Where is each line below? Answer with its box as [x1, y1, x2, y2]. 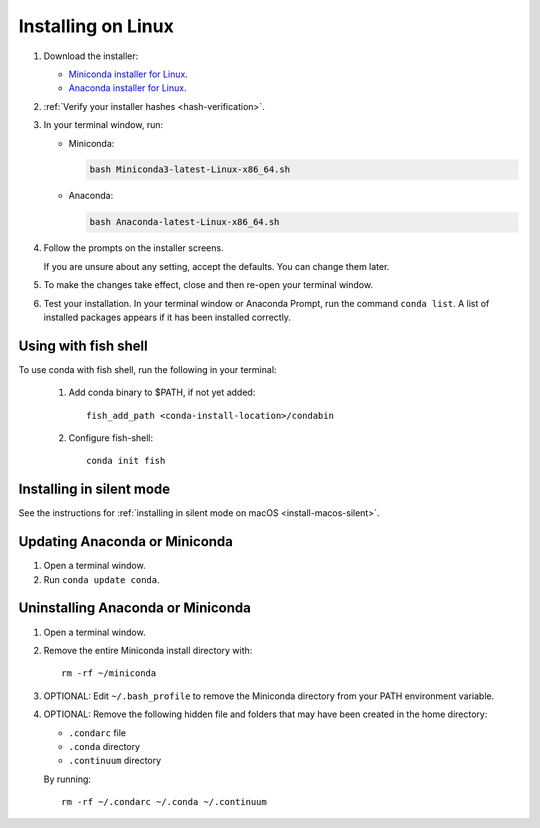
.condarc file [68, 726, 127, 739]
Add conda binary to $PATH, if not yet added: [68, 386, 256, 399]
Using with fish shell [18, 337, 149, 354]
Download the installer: [43, 50, 139, 62]
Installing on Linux [18, 15, 174, 37]
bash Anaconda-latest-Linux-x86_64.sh [89, 216, 280, 228]
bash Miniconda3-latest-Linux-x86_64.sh [89, 164, 290, 175]
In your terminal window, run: [43, 119, 164, 131]
